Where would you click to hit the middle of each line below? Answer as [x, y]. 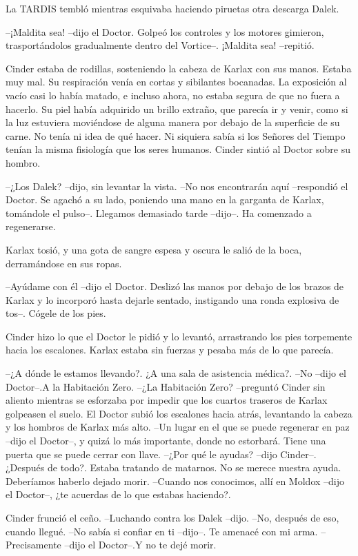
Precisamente [33, 545]
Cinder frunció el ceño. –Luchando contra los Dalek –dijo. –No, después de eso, [172, 517]
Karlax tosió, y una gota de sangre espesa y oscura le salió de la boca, [154, 249]
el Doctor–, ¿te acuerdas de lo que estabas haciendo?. [118, 494]
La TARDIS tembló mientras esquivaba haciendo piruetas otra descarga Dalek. [172, 8]
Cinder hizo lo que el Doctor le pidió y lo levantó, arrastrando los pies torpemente [179, 336]
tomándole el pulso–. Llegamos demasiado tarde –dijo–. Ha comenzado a [159, 213]
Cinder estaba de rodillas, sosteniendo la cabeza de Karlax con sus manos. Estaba [179, 68]
